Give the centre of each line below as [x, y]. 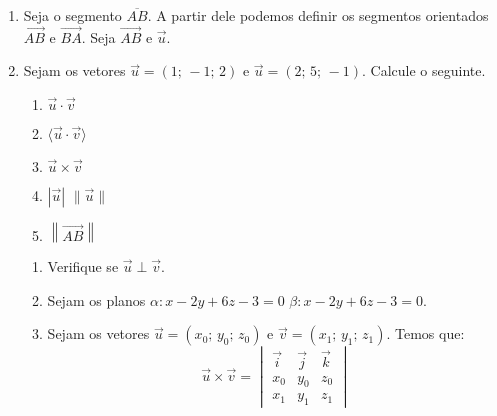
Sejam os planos [96, 299]
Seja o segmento [72, 15]
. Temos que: [425, 333]
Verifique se [83, 266]
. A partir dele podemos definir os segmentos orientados [318, 15]
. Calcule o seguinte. [424, 70]
